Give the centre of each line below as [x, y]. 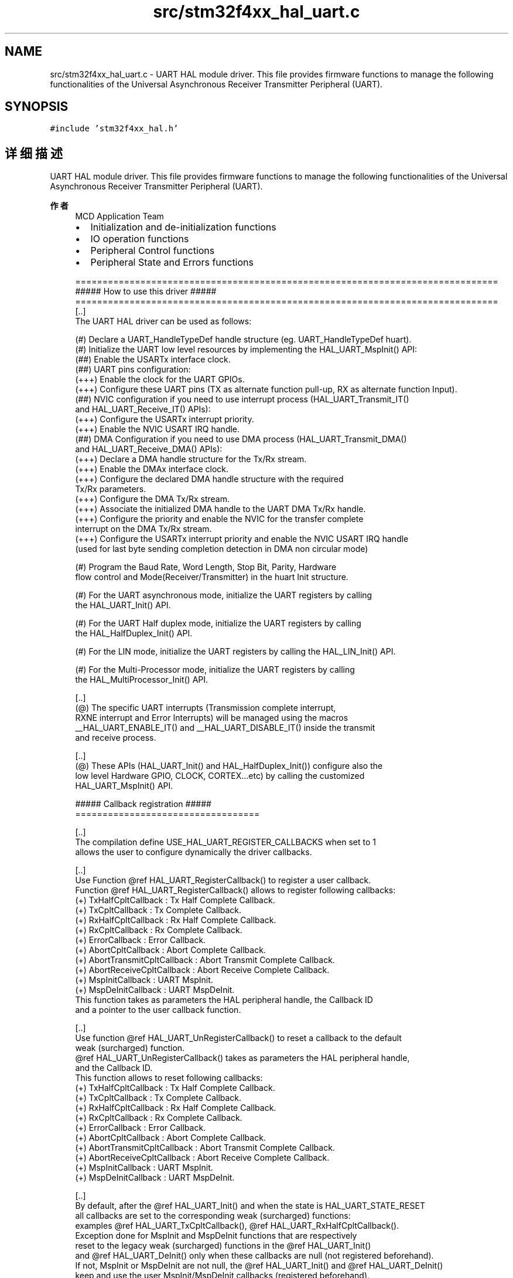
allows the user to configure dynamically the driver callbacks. [194, 852]
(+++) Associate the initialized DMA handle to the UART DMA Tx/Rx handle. [220, 509]
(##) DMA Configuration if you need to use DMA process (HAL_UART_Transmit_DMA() [241, 439]
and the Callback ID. [114, 1068]
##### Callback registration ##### [143, 804]
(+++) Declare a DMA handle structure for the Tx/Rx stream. [191, 459]
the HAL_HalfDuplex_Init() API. [134, 633]
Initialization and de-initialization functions [183, 227]
